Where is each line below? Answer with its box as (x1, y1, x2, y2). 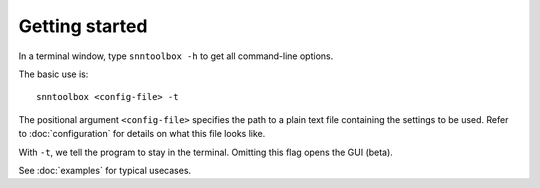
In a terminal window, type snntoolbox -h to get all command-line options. (18, 50, 334, 62)
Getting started (18, 15, 148, 37)
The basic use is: (18, 68, 89, 80)
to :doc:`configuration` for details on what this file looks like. (18, 128, 266, 140)
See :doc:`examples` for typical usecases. (18, 164, 192, 176)
